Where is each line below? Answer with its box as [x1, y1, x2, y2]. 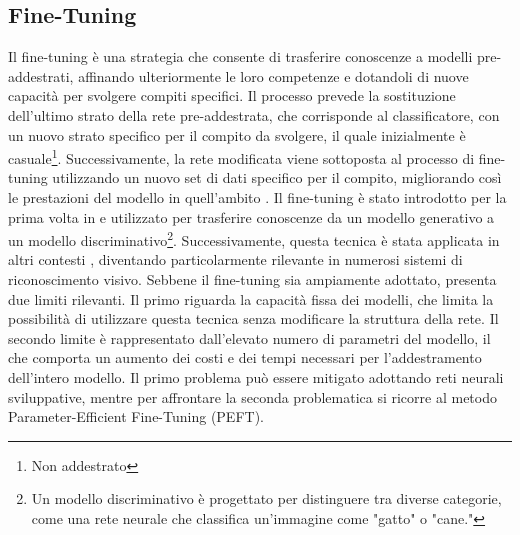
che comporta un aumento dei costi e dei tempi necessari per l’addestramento [8, 347, 482, 368]
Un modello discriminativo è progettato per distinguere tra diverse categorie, [31, 488, 502, 509]
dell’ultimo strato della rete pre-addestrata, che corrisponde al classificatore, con [8, 104, 500, 125]
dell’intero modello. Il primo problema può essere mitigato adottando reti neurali [8, 367, 504, 388]
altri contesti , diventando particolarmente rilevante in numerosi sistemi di [8, 249, 463, 270]
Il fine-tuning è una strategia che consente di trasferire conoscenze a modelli [8, 46, 473, 67]
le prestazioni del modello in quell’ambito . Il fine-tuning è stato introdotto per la [8, 187, 507, 208]
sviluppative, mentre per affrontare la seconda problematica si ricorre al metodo [8, 386, 497, 407]
